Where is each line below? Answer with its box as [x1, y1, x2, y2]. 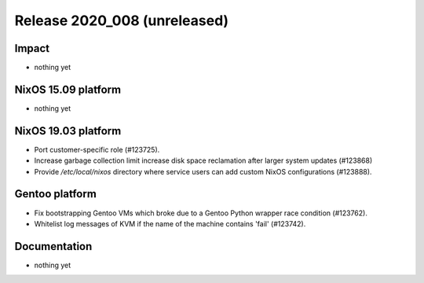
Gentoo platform [14, 187, 97, 200]
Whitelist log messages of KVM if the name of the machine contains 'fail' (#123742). [34, 219, 306, 228]
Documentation [14, 240, 93, 253]
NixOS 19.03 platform [14, 124, 122, 138]
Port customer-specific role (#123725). [34, 145, 160, 154]
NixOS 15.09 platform [14, 83, 122, 96]
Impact [14, 42, 50, 55]
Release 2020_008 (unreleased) [14, 12, 229, 29]
